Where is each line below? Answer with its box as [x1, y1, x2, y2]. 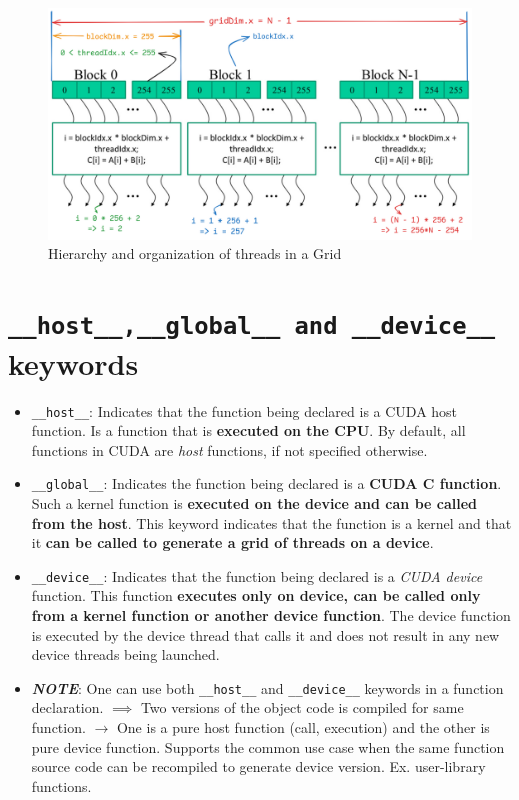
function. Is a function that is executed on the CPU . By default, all [31, 420, 466, 441]
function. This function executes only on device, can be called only [31, 585, 481, 606]
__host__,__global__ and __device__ [8, 312, 496, 341]
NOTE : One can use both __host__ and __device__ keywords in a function [31, 677, 504, 698]
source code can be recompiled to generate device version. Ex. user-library [31, 756, 486, 777]
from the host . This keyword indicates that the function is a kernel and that [31, 512, 512, 533]
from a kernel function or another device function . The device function [31, 605, 511, 626]
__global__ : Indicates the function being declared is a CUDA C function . [31, 473, 502, 494]
